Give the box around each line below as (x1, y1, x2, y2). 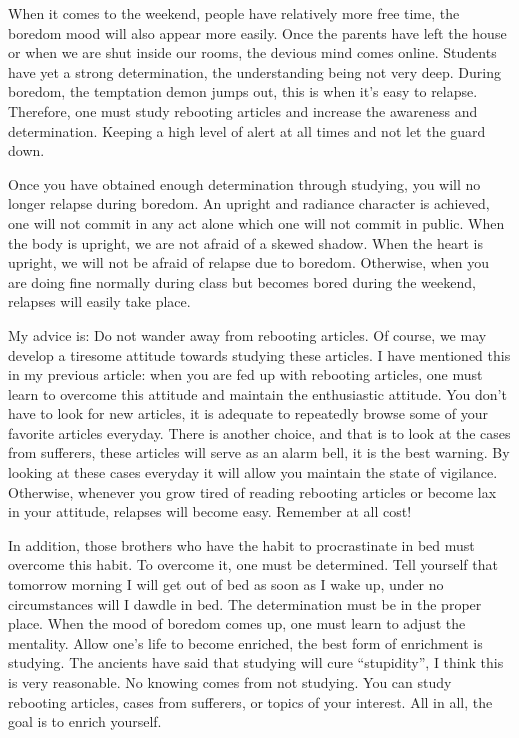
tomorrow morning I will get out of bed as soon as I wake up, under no (8, 574, 444, 595)
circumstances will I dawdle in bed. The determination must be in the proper (8, 593, 482, 614)
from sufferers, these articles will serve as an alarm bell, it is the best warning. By (8, 442, 510, 463)
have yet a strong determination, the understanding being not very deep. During (8, 61, 501, 82)
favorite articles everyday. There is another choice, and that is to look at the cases (8, 422, 511, 443)
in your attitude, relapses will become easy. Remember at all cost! (8, 501, 412, 522)
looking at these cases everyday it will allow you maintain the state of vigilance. (8, 462, 498, 483)
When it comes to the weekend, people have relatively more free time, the (8, 3, 460, 23)
